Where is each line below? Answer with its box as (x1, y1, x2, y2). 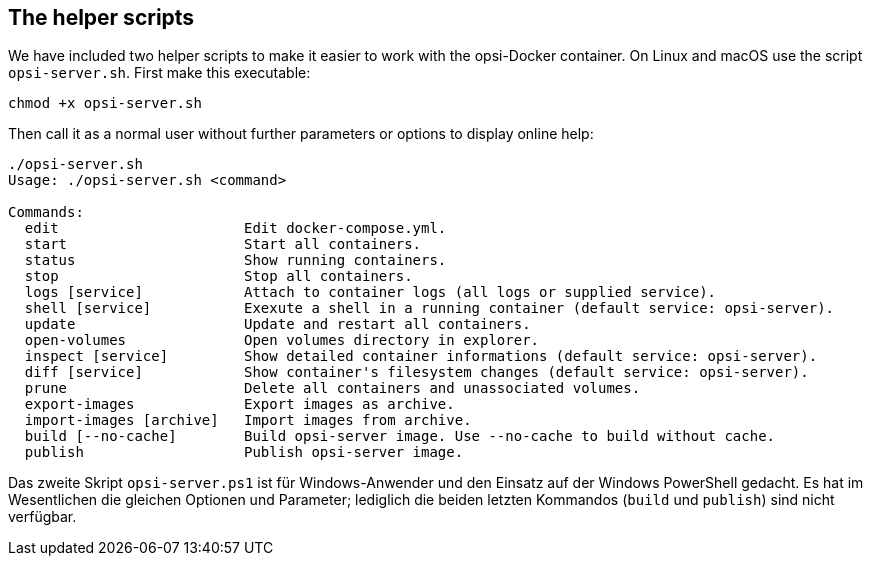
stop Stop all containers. (24, 268, 413, 285)
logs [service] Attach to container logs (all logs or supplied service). (24, 284, 717, 301)
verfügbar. (8, 508, 77, 526)
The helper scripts (8, 5, 195, 30)
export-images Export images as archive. (24, 396, 455, 413)
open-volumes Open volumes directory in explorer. (24, 332, 540, 349)
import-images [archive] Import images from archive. (24, 412, 472, 429)
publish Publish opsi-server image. (24, 444, 464, 461)
